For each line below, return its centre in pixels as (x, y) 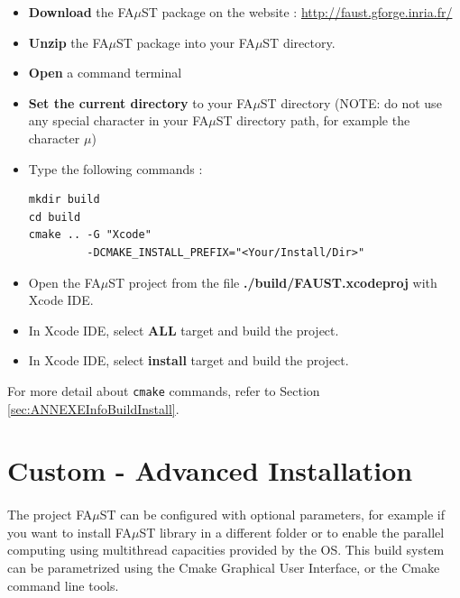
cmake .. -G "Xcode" (90, 235)
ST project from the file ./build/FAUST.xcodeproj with (273, 282)
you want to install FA (69, 532)
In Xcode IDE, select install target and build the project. (189, 360)
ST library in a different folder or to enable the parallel (292, 532)
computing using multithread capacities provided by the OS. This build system (226, 550)
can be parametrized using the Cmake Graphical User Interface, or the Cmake (224, 567)
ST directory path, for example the (313, 120)
